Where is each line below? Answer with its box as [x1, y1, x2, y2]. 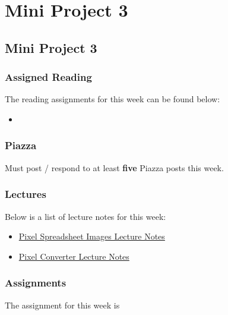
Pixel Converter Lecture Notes [18, 250, 129, 262]
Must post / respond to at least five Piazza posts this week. [5, 161, 224, 174]
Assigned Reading [5, 70, 92, 84]
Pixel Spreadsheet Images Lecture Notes [18, 230, 165, 242]
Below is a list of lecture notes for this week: [5, 210, 166, 222]
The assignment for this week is [5, 298, 120, 311]
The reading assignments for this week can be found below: [5, 93, 220, 105]
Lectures [5, 187, 46, 201]
